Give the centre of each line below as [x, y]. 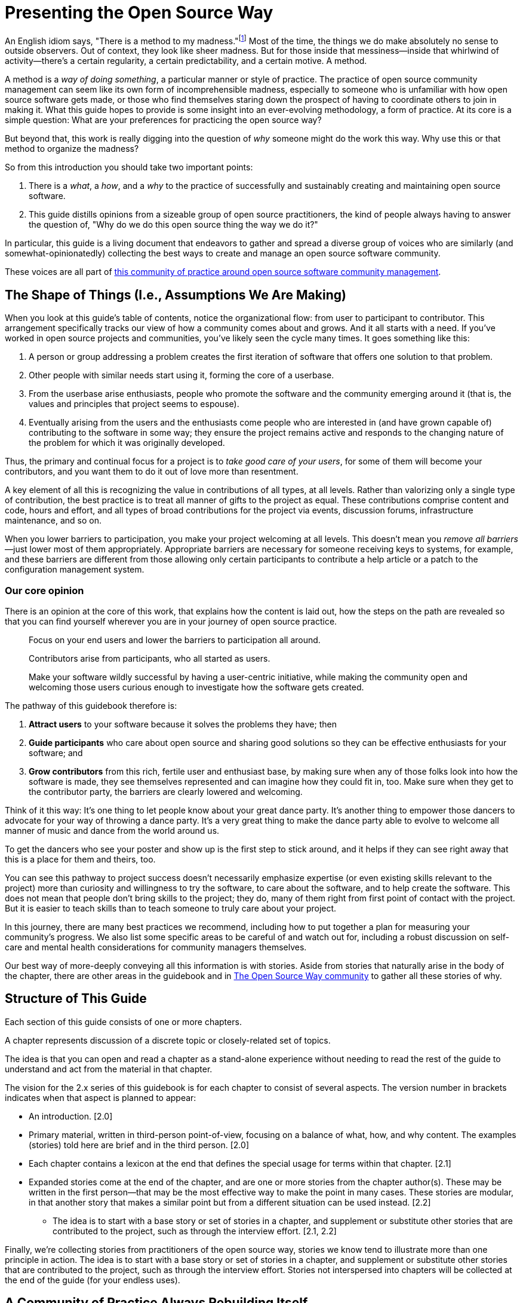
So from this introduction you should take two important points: [129, 167]
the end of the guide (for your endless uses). [93, 1280]
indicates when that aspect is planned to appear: [101, 1097]
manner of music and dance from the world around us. [112, 831]
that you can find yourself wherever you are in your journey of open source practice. [171, 621]
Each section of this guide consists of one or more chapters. [123, 1021]
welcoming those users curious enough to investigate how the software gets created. [196, 687]
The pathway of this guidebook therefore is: [91, 706]
